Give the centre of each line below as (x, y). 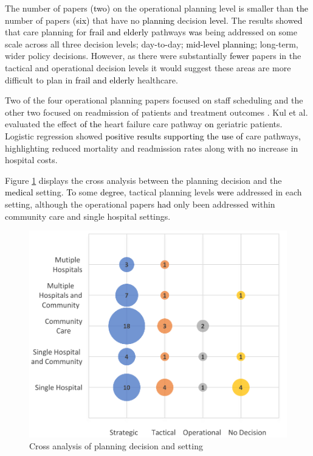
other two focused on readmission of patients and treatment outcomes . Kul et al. (156, 112)
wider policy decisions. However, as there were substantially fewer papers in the (153, 56)
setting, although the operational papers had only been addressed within (140, 204)
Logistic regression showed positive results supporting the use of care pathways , (153, 135)
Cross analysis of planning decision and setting (116, 446)
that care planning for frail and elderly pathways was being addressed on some (151, 32)
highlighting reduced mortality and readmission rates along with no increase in (152, 148)
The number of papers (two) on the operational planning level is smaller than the (156, 8)
